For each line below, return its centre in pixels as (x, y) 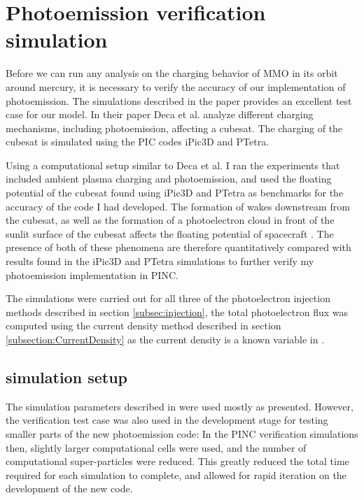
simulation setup (66, 377)
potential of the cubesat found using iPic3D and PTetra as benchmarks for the (175, 193)
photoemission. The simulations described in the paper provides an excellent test (179, 100)
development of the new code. (69, 488)
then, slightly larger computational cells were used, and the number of (156, 447)
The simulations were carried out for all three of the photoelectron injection (168, 298)
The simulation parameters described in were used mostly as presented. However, (180, 406)
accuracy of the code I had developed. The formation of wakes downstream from (178, 206)
